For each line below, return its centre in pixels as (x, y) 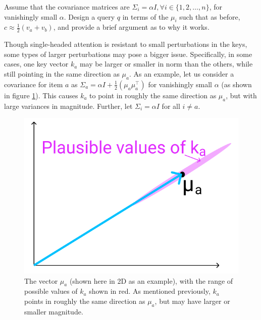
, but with (241, 95)
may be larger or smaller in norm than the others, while (166, 64)
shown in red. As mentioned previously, (150, 291)
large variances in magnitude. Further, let (68, 106)
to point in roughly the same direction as (153, 95)
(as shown (237, 84)
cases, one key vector (36, 64)
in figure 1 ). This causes (41, 95)
